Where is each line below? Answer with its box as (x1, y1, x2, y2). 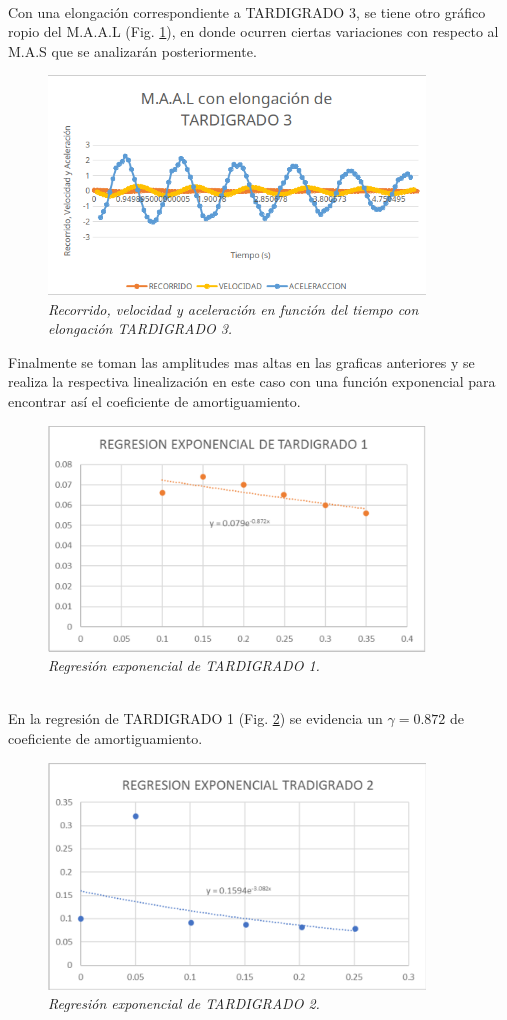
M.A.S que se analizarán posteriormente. (8, 40, 257, 61)
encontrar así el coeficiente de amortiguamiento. (8, 390, 301, 411)
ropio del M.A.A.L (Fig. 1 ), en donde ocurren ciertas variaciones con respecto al (8, 21, 499, 42)
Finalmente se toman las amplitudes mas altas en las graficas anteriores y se (8, 351, 475, 372)
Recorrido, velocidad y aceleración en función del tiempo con (48, 298, 419, 319)
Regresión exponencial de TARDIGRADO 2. (48, 993, 320, 1014)
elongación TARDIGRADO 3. (48, 318, 233, 339)
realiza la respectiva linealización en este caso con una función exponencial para (8, 371, 496, 392)
